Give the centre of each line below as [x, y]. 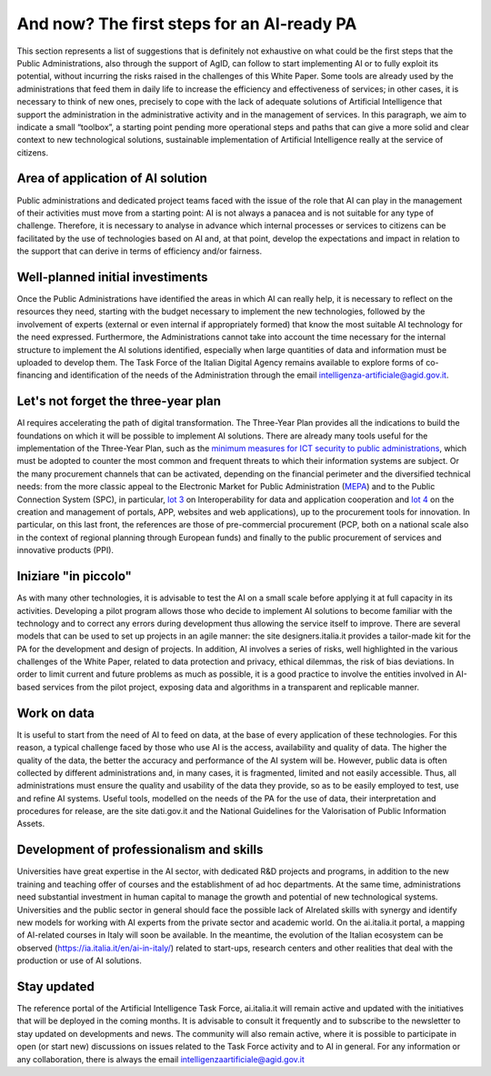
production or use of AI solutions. [80, 960]
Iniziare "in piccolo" [74, 576]
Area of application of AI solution [112, 179]
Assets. [31, 824]
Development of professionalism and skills [140, 850]
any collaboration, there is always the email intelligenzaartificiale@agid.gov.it [160, 1059]
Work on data [55, 713]
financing [35, 375]
